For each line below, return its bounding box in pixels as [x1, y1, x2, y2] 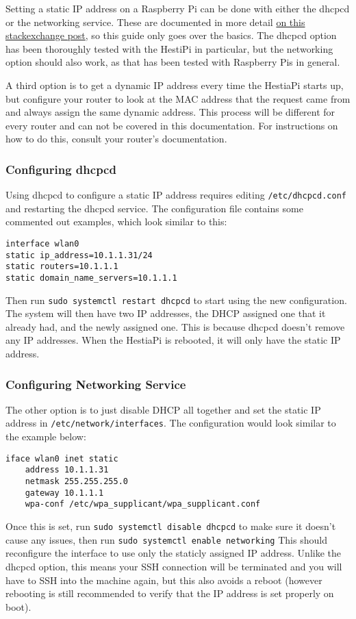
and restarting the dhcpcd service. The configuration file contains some [5, 201, 303, 215]
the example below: [5, 429, 86, 444]
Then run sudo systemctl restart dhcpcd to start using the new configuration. [5, 292, 347, 307]
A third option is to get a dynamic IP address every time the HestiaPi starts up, [5, 77, 344, 92]
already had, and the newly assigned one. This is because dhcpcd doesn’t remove [5, 319, 345, 333]
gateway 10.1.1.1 [25, 488, 104, 498]
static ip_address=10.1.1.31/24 [5, 250, 153, 260]
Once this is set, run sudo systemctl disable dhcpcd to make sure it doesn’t [5, 519, 336, 533]
